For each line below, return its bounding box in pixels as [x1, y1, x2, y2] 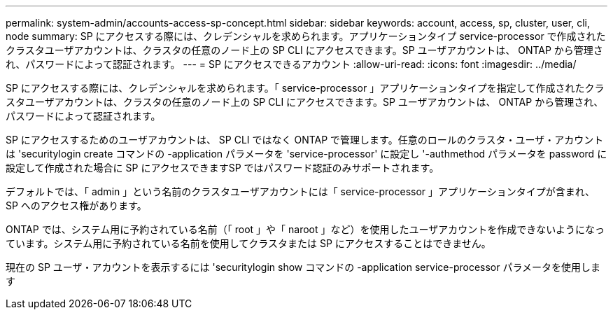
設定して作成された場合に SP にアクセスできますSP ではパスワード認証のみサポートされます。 [6, 162, 439, 174]
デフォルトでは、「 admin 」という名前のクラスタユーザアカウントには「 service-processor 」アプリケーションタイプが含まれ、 [6, 185, 595, 197]
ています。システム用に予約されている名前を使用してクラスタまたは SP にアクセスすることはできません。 [6, 237, 491, 249]
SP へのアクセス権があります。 [6, 199, 147, 211]
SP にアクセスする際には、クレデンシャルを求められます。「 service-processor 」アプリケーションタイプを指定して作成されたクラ [6, 82, 605, 94]
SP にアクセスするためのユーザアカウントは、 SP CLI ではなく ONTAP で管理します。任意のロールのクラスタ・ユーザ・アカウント [6, 134, 604, 146]
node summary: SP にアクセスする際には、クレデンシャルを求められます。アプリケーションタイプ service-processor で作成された [6, 30, 606, 42]
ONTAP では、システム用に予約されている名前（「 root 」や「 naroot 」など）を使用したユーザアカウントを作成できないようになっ [6, 223, 605, 235]
